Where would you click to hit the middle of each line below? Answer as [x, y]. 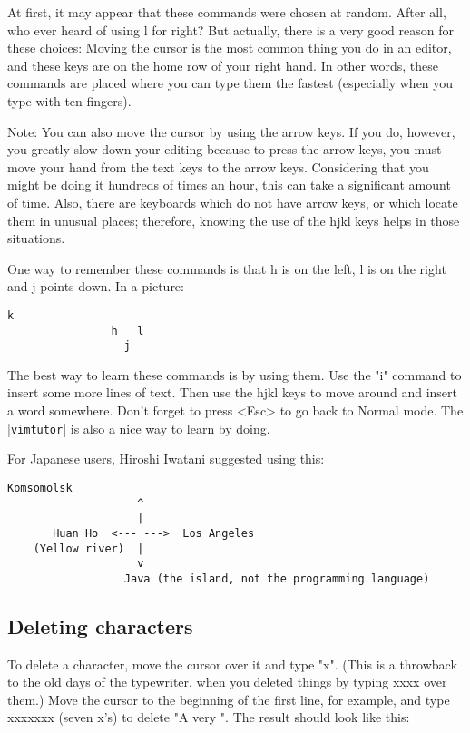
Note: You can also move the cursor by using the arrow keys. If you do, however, [231, 131]
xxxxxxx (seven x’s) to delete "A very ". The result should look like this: [209, 717]
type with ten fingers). [69, 100]
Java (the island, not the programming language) [277, 578]
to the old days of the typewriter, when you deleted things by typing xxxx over [227, 682]
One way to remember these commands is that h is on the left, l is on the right [227, 268]
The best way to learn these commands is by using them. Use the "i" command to [235, 374]
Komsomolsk [40, 488]
